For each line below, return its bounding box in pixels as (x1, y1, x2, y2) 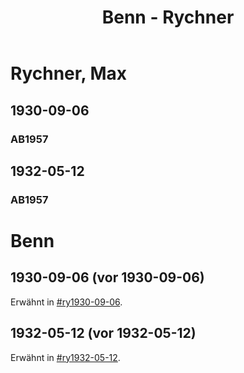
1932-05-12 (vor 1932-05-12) (10, 325, 197, 342)
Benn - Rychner (101, 6, 235, 29)
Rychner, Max (10, 62, 128, 85)
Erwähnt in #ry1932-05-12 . (10, 351, 121, 363)
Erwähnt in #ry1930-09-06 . (10, 296, 123, 308)
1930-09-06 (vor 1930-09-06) (10, 269, 205, 286)
